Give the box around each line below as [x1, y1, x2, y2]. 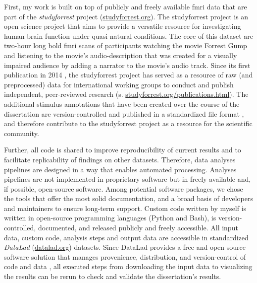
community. [4, 128, 39, 138]
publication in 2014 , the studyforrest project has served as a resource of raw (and [4, 70, 253, 80]
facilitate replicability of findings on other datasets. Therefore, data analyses [4, 154, 236, 164]
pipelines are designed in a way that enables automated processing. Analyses [4, 164, 237, 174]
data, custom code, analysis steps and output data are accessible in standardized [4, 232, 249, 242]
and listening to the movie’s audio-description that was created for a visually [4, 50, 237, 60]
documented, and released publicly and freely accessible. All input [38, 222, 238, 233]
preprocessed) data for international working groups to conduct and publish [4, 79, 234, 89]
